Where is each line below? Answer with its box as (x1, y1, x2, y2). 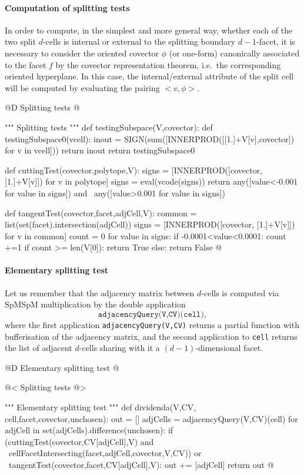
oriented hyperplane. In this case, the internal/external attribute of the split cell (5, 70, 294, 82)
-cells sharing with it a (79, 342, 160, 354)
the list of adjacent (5, 342, 72, 354)
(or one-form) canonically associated (169, 46, 300, 59)
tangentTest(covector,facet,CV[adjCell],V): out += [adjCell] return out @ (8, 458, 274, 470)
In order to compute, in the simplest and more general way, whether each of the (5, 24, 293, 36)
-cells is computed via (201, 286, 279, 299)
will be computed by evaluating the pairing (5, 81, 160, 93)
